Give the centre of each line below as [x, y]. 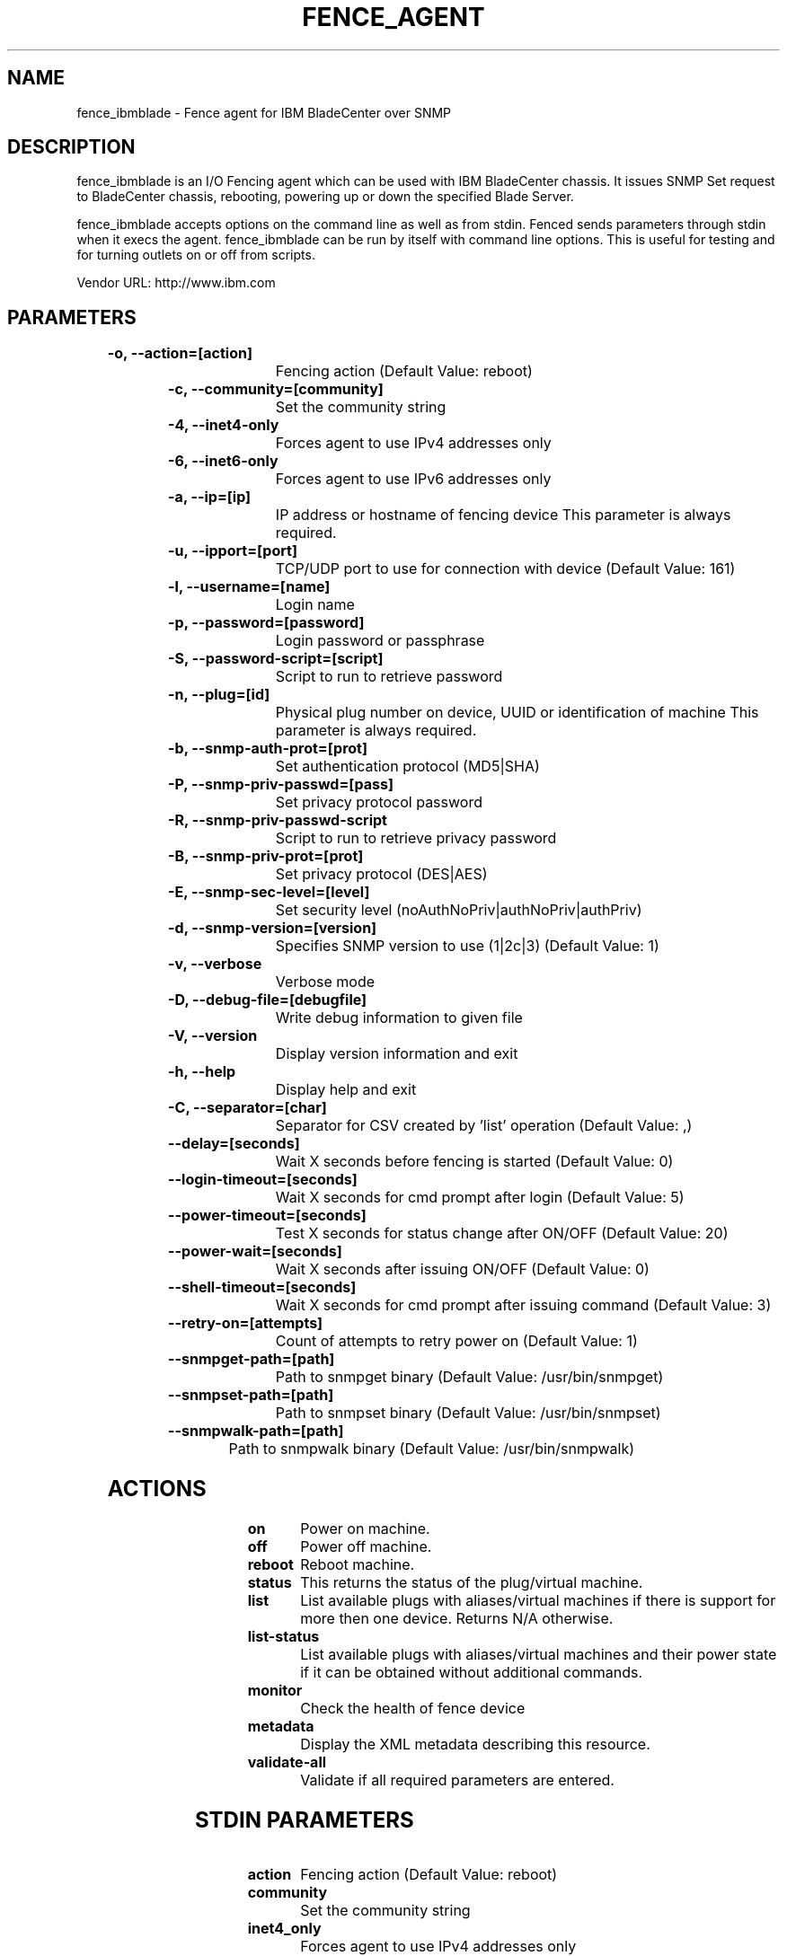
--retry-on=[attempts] [246, 1323]
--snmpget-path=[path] [252, 1359]
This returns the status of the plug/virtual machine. [472, 1583]
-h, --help [202, 1072]
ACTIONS [157, 1489]
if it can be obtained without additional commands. [472, 1673]
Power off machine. [366, 1547]
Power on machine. [365, 1529]
